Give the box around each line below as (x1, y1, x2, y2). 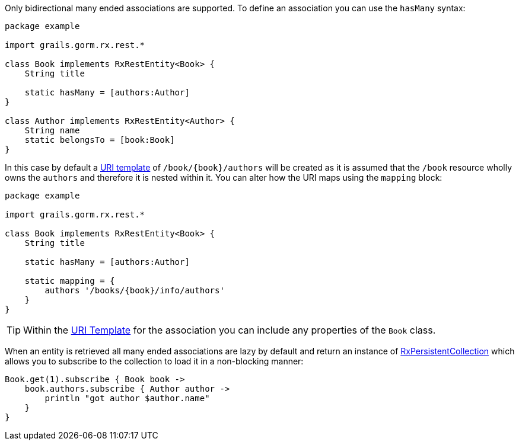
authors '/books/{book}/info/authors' (44, 286, 225, 295)
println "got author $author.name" (44, 393, 210, 403)
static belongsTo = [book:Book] (24, 135, 175, 145)
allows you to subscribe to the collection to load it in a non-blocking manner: (5, 356, 304, 366)
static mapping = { (24, 276, 115, 286)
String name (24, 126, 80, 135)
